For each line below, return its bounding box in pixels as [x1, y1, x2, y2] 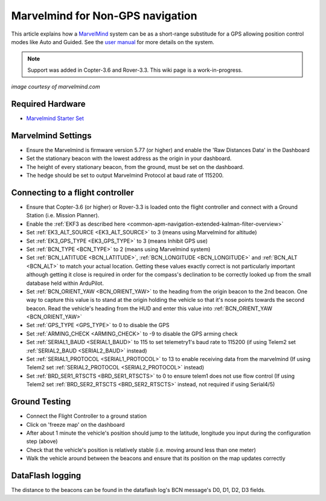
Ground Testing [11, 397, 71, 407]
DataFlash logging [11, 470, 81, 480]
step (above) [26, 438, 58, 445]
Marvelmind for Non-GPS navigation [11, 9, 197, 22]
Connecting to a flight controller [11, 187, 134, 197]
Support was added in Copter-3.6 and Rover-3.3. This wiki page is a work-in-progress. [27, 66, 243, 74]
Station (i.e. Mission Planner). [26, 212, 100, 219]
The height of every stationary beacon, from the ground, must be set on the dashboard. [26, 163, 245, 170]
